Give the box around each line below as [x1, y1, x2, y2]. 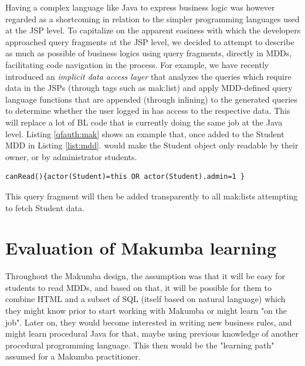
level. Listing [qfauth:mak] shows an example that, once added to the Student [5, 127, 284, 140]
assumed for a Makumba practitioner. [5, 350, 141, 362]
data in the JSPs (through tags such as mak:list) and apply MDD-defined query [5, 82, 293, 94]
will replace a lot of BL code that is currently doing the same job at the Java [5, 116, 283, 128]
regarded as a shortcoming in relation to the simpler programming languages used [5, 12, 300, 25]
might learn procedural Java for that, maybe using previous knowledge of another [5, 327, 299, 340]
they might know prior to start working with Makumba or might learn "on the [5, 304, 287, 316]
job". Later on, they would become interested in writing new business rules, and [5, 316, 292, 328]
